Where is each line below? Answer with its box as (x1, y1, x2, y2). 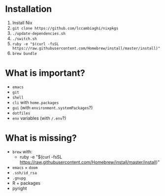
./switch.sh (12, 36, 37, 41)
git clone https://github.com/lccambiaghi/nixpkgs (12, 26, 119, 31)
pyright (12, 185, 27, 191)
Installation (5, 3, 52, 15)
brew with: (12, 149, 33, 155)
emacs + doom (12, 164, 38, 170)
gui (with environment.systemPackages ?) (12, 104, 93, 110)
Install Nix (12, 20, 33, 26)
